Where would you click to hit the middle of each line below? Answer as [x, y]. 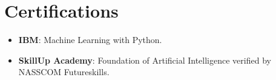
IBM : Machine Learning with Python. [90, 40]
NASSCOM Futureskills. [64, 72]
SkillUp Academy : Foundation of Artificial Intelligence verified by [145, 60]
